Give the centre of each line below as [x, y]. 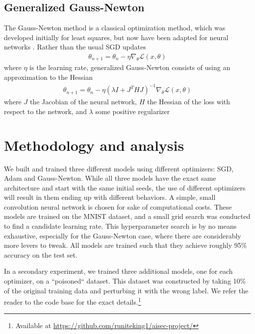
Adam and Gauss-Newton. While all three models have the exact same [110, 178]
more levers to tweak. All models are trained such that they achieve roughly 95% [126, 245]
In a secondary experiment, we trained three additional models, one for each [118, 271]
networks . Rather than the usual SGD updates [75, 47]
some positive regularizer [132, 111]
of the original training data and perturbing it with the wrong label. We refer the [126, 290]
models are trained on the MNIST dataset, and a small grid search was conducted [127, 216]
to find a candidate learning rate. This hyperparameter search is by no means [120, 226]
